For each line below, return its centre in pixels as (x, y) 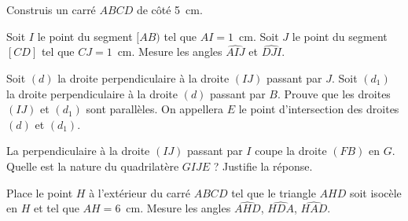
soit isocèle (375, 192)
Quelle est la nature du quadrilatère (93, 166)
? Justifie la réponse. (263, 166)
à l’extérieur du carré (140, 192)
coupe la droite (291, 151)
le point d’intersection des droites (319, 109)
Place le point (40, 192)
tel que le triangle (274, 192)
